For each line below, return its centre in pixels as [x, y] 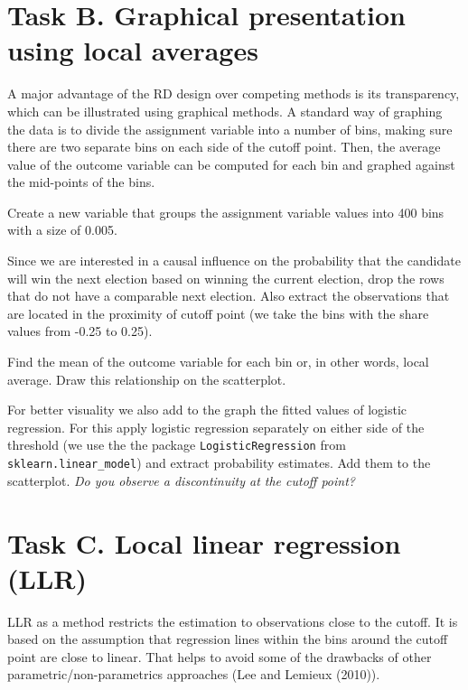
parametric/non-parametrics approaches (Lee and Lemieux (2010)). [194, 674]
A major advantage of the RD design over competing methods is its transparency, [234, 93]
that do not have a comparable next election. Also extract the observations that [229, 296]
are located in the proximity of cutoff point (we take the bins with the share [218, 313]
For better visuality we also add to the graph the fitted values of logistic [207, 410]
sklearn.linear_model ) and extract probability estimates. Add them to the [219, 463]
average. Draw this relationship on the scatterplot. [147, 379]
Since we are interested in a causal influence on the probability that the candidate [234, 261]
